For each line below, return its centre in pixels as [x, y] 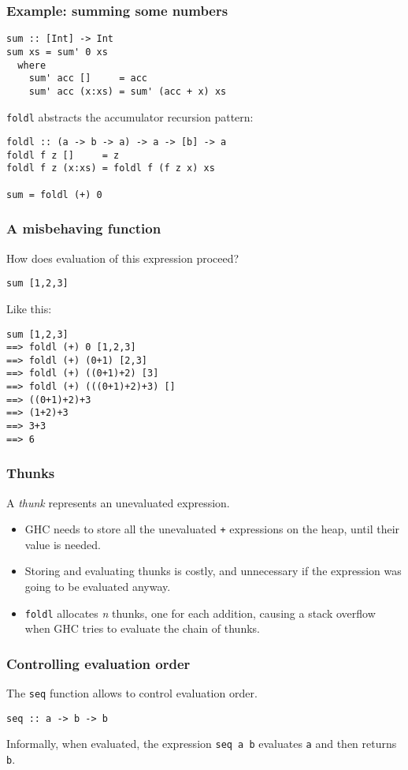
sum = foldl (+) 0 [54, 194]
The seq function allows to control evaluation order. [132, 693]
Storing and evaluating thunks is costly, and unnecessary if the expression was [213, 571]
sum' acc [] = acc [88, 78]
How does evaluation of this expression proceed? [123, 258]
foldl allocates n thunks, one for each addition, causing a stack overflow [200, 613]
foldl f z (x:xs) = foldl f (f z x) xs [111, 168]
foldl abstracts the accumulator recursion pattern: [130, 116]
